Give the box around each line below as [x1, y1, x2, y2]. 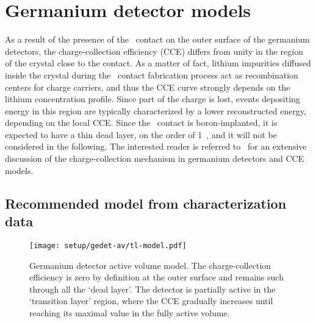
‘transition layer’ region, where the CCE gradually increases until [29, 294, 273, 307]
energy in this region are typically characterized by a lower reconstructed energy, [5, 104, 306, 117]
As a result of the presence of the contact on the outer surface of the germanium [5, 33, 310, 46]
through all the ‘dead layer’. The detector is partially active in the [29, 282, 276, 295]
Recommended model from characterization [5, 193, 287, 212]
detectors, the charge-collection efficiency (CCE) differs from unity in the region [5, 44, 303, 57]
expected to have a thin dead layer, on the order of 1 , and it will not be [5, 128, 277, 141]
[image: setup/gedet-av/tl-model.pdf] [29, 241, 187, 250]
